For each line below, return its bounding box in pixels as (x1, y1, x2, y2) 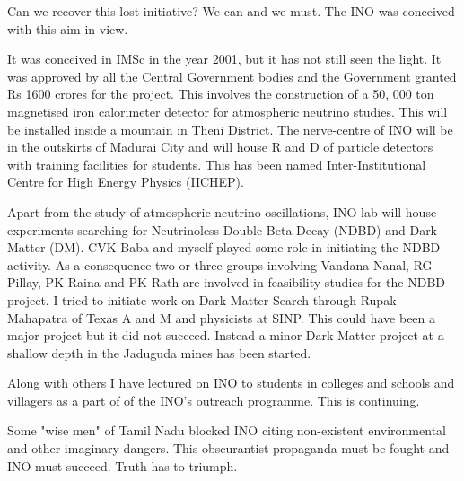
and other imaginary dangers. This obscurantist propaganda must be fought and (7, 439, 450, 458)
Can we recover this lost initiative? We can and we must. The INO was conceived (7, 2, 455, 20)
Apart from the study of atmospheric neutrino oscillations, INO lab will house (7, 202, 437, 221)
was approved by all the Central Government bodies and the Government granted (7, 66, 457, 85)
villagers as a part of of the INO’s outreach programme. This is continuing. (7, 390, 420, 409)
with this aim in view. (7, 19, 128, 38)
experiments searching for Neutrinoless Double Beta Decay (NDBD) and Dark (7, 220, 438, 239)
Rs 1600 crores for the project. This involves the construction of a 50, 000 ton (7, 84, 434, 103)
